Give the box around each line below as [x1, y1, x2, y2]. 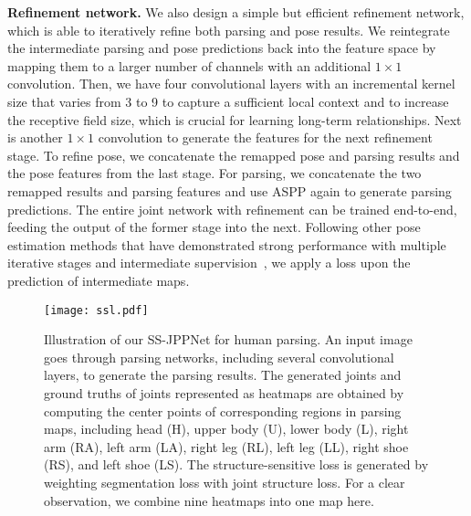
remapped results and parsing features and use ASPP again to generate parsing [7, 181, 452, 200]
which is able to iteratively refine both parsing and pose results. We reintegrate [7, 20, 450, 39]
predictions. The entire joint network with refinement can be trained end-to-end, [7, 199, 457, 218]
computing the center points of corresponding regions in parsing [44, 401, 402, 420]
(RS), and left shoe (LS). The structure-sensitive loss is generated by [44, 455, 429, 474]
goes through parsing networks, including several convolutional [44, 347, 394, 366]
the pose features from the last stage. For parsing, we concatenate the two [7, 163, 422, 183]
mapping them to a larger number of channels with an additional [7, 56, 372, 75]
